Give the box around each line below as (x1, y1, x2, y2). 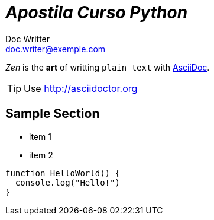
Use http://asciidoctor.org (24, 82, 138, 94)
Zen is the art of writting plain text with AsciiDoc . (5, 62, 210, 72)
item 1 (29, 131, 51, 142)
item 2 (29, 149, 53, 160)
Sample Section (5, 106, 100, 122)
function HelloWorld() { (5, 168, 120, 178)
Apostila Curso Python (5, 2, 188, 23)
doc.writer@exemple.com (5, 43, 106, 54)
